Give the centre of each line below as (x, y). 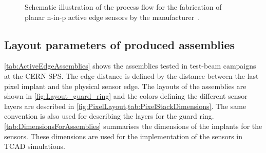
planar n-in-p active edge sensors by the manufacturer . (112, 17)
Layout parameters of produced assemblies (120, 44)
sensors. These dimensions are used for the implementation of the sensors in (123, 136)
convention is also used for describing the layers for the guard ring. (109, 116)
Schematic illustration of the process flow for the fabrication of (123, 7)
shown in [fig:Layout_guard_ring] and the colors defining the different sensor (126, 96)
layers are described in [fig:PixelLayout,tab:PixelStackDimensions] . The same (125, 106)
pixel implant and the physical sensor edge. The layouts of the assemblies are (125, 86)
